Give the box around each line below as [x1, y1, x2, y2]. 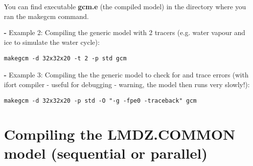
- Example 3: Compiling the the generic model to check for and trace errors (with [4, 69, 249, 79]
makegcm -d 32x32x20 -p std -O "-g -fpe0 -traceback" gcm [4, 97, 197, 105]
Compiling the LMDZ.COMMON [4, 124, 235, 144]
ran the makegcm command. [4, 11, 89, 21]
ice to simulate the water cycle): [4, 37, 100, 47]
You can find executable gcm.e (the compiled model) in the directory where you [4, 1, 246, 11]
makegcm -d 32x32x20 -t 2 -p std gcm [4, 55, 127, 62]
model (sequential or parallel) [4, 143, 208, 163]
